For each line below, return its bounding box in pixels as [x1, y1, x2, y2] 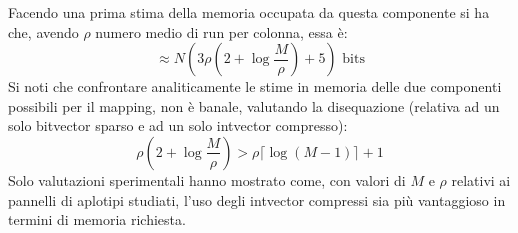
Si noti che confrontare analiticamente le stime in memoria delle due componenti [8, 76, 502, 97]
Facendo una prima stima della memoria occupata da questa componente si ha [8, 2, 490, 22]
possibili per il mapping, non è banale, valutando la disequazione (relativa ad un [8, 95, 500, 116]
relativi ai [451, 169, 511, 190]
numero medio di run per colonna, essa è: [95, 21, 348, 42]
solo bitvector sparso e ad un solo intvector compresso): [8, 115, 348, 136]
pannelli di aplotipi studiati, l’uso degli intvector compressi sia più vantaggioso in [8, 189, 506, 210]
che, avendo [8, 21, 79, 42]
